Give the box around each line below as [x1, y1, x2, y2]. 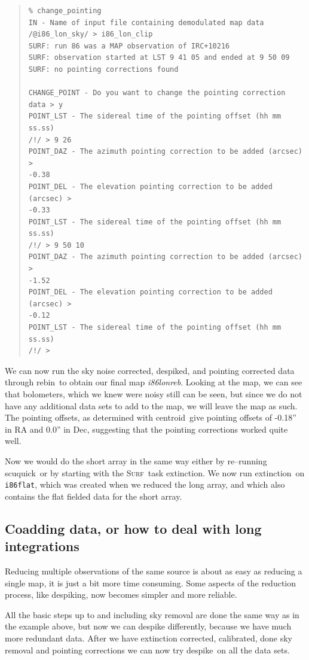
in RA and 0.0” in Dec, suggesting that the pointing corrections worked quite [5, 422, 288, 435]
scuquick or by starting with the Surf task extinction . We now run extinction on [5, 466, 305, 479]
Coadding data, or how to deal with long [5, 519, 262, 537]
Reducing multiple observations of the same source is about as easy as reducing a [5, 565, 302, 577]
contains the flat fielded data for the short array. [5, 489, 182, 502]
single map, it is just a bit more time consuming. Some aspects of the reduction [5, 576, 296, 589]
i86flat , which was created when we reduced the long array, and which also [5, 478, 285, 491]
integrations [5, 537, 79, 555]
